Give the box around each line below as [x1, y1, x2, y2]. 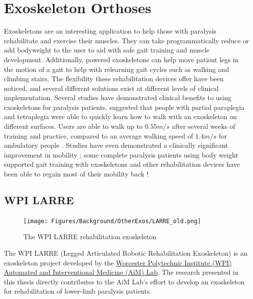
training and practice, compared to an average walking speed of [4, 130, 193, 141]
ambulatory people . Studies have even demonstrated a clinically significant [4, 140, 228, 150]
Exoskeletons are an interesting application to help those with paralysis [4, 26, 217, 36]
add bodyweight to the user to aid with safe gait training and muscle [4, 45, 210, 55]
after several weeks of [172, 121, 235, 131]
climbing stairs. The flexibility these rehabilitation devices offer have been [4, 73, 224, 84]
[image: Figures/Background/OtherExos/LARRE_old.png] [23, 217, 201, 225]
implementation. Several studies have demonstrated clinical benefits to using [4, 92, 232, 103]
